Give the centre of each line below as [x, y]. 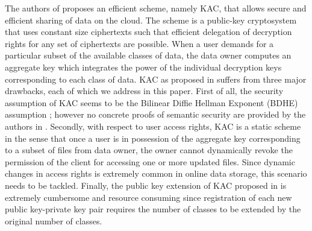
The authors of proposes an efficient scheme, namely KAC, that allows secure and [156, 8]
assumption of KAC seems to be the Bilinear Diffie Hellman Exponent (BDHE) [151, 102]
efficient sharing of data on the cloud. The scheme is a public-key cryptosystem [151, 20]
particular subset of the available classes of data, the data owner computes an [148, 55]
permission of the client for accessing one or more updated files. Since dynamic [150, 161]
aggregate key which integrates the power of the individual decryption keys [143, 67]
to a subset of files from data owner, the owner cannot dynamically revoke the [149, 150]
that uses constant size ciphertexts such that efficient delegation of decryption [148, 32]
